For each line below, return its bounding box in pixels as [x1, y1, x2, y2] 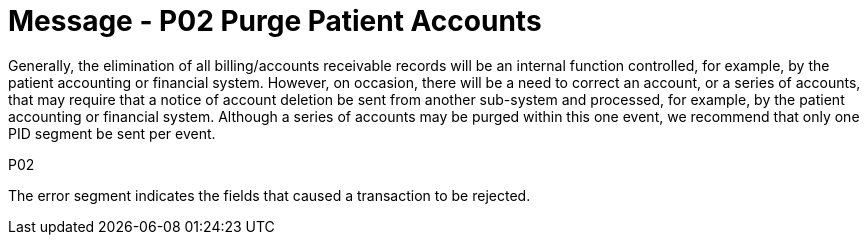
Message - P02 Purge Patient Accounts [8, 4, 542, 38]
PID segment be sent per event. [8, 124, 216, 142]
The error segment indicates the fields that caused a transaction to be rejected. [8, 186, 531, 204]
